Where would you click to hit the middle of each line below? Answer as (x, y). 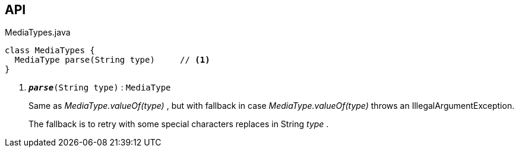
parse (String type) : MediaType (100, 88)
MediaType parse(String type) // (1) (112, 60)
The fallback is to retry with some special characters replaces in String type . (179, 124)
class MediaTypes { (50, 51)
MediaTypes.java (38, 33)
